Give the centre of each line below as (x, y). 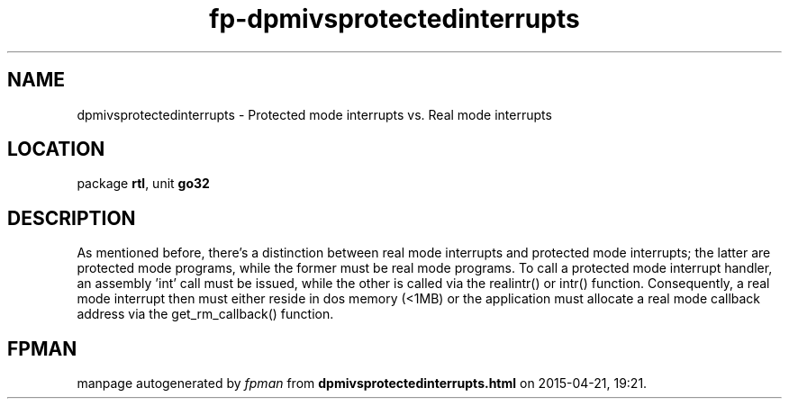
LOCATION (56, 149)
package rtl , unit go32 (143, 184)
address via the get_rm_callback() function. (205, 314)
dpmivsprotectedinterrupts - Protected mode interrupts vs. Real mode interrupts (314, 114)
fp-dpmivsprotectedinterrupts (394, 19)
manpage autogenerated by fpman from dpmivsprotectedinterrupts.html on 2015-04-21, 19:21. (362, 383)
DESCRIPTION (72, 218)
